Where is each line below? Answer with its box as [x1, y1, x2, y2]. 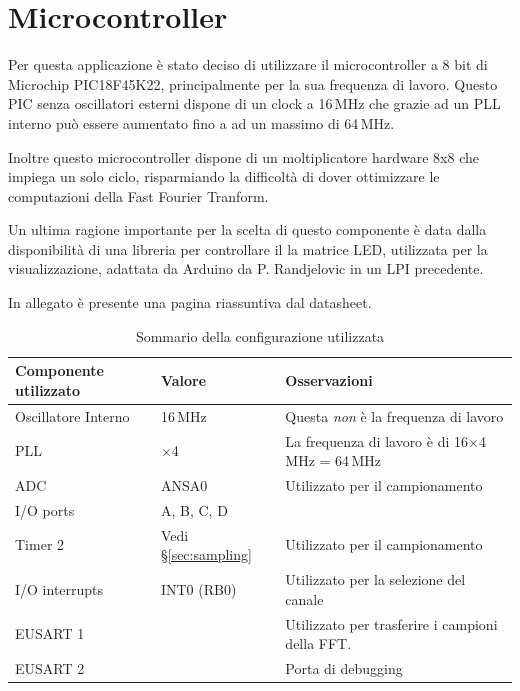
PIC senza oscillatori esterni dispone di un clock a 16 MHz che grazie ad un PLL [8, 93, 501, 114]
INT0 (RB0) [160, 578, 237, 599]
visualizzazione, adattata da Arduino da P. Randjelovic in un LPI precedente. [8, 258, 484, 279]
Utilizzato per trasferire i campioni [285, 613, 498, 634]
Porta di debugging [285, 657, 403, 678]
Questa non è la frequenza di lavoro [285, 405, 504, 426]
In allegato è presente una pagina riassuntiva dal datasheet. [8, 292, 372, 313]
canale [285, 588, 324, 609]
